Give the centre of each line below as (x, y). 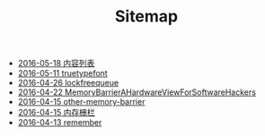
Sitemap (146, 17)
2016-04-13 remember (60, 123)
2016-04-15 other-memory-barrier (81, 102)
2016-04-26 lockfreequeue (68, 83)
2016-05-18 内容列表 (56, 64)
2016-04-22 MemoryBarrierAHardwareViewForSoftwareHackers (137, 92)
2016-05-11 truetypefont (62, 73)
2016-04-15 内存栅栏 (57, 113)
